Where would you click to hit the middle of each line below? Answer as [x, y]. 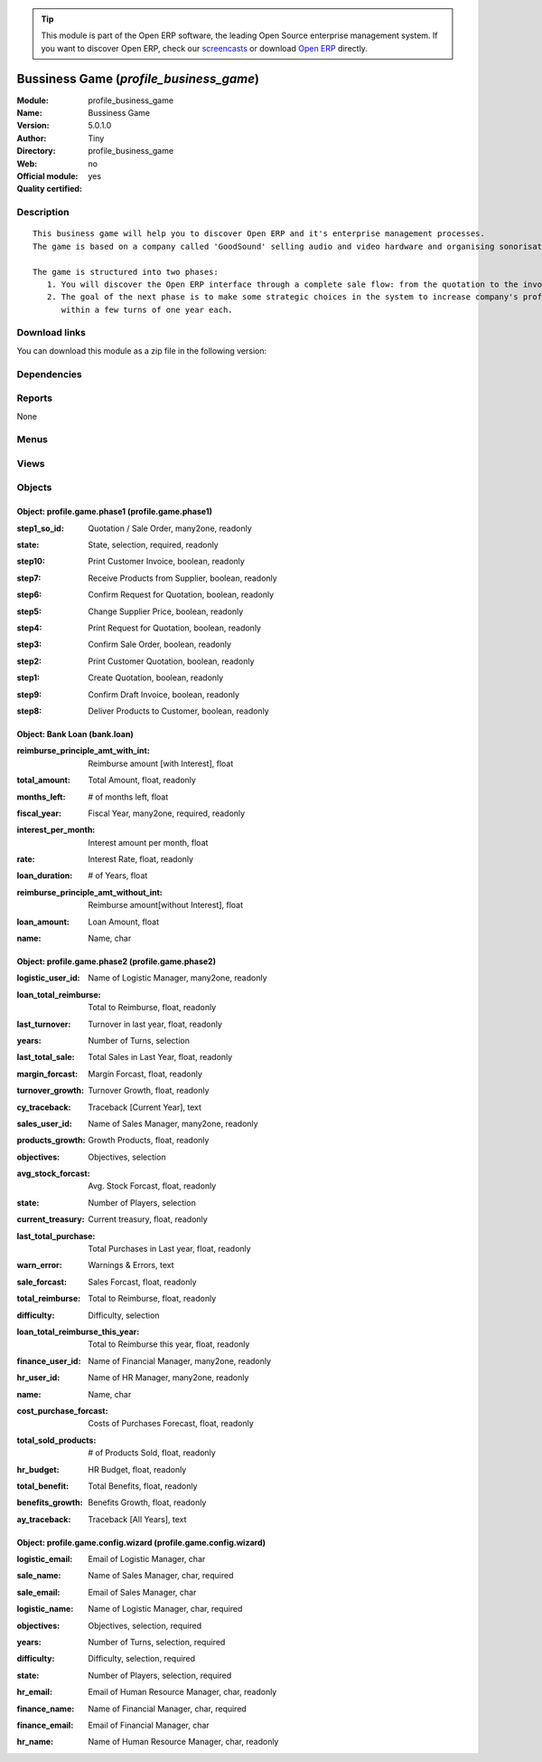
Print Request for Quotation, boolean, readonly [175, 628]
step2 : [29, 661]
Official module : [47, 176]
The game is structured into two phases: [126, 272]
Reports [35, 398]
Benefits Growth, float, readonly [147, 1502]
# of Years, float [118, 876]
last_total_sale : [46, 1057]
